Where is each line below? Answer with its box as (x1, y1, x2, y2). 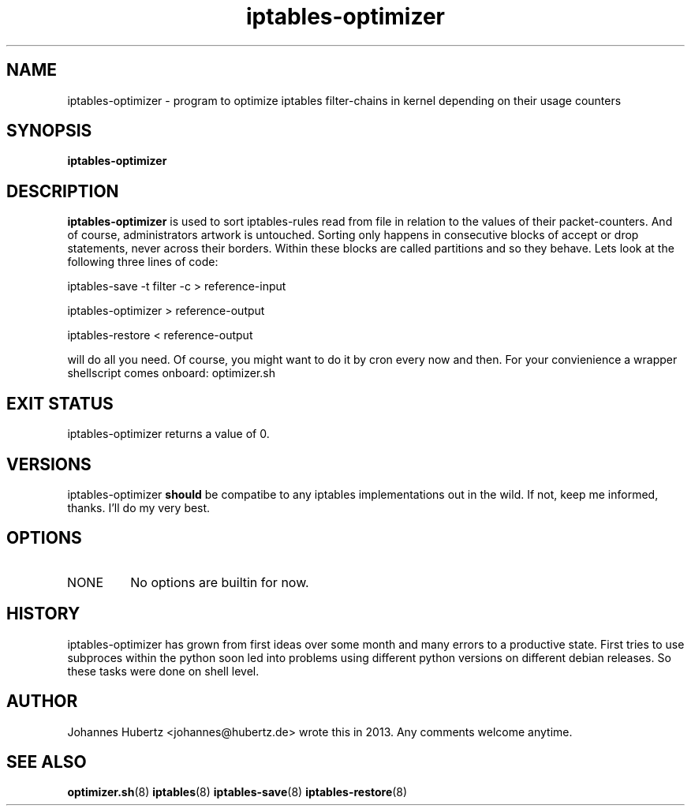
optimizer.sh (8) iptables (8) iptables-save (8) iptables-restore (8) (67, 785, 408, 799)
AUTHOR (6, 691, 78, 712)
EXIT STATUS (6, 393, 114, 413)
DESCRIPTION (6, 181, 119, 201)
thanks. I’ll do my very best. (67, 500, 211, 515)
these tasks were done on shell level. (67, 664, 260, 678)
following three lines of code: (67, 255, 219, 269)
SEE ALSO (6, 751, 87, 772)
